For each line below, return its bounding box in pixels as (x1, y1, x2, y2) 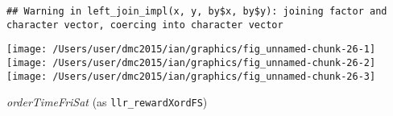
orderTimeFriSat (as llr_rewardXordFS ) (6, 93, 208, 110)
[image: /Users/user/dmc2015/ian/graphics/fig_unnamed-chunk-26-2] (6, 56, 376, 68)
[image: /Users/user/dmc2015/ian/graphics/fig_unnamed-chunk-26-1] (6, 43, 376, 56)
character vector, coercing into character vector (6, 19, 283, 31)
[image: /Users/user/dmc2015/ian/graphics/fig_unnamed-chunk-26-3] (6, 70, 376, 82)
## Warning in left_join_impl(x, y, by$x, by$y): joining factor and (6, 6, 387, 17)
